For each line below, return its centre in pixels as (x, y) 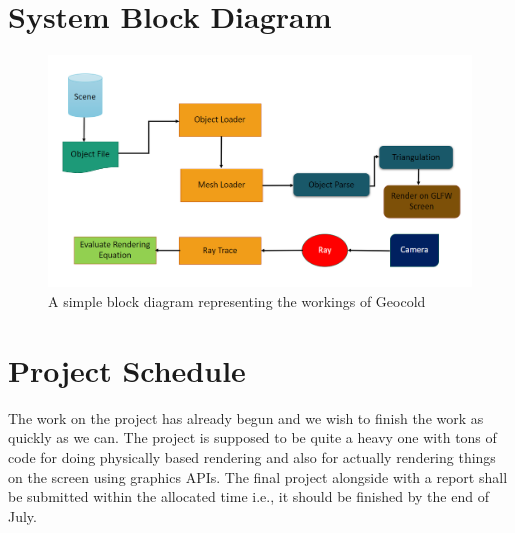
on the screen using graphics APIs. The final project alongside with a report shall (258, 476)
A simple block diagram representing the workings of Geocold (237, 301)
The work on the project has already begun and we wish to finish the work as (246, 417)
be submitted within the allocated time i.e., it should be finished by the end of (248, 496)
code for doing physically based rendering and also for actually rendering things (252, 456)
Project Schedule (127, 369)
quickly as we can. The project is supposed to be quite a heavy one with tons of (252, 437)
